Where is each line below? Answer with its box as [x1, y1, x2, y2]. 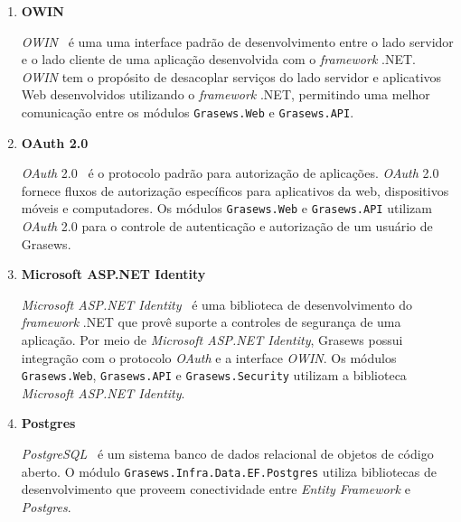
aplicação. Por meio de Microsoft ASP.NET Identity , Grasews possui [21, 331, 403, 350]
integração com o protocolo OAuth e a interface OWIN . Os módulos [21, 348, 397, 367]
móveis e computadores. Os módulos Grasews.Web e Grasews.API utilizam [21, 199, 432, 218]
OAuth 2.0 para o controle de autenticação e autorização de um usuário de [21, 217, 433, 236]
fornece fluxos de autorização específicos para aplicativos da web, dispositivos [21, 181, 449, 200]
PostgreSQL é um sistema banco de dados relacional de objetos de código [21, 444, 434, 463]
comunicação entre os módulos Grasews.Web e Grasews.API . [21, 102, 354, 121]
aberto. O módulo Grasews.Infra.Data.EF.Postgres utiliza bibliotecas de [21, 461, 437, 480]
